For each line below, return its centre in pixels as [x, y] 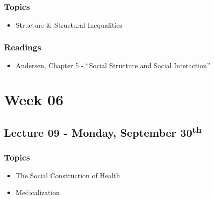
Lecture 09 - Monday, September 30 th [103, 132]
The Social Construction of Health [68, 175]
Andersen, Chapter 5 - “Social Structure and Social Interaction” [113, 65]
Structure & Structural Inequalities [69, 25]
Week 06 [34, 99]
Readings [23, 47]
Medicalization [38, 192]
